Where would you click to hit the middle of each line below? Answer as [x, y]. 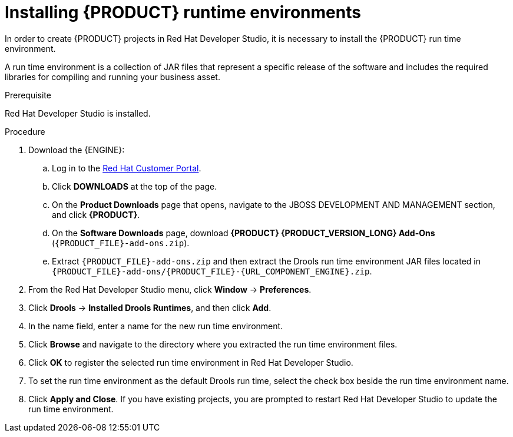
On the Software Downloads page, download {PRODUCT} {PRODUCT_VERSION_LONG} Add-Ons [244, 233]
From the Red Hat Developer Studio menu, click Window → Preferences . [170, 289]
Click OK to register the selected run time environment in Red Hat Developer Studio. [191, 362]
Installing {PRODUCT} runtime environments [183, 12]
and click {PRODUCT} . [96, 214]
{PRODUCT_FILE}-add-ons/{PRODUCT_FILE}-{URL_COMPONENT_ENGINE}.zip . [212, 271]
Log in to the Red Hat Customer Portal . [127, 168]
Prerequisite [28, 95]
